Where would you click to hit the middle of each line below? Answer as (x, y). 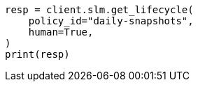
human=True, (61, 32)
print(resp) (37, 54)
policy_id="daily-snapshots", (111, 21)
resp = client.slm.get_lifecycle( (99, 10)
